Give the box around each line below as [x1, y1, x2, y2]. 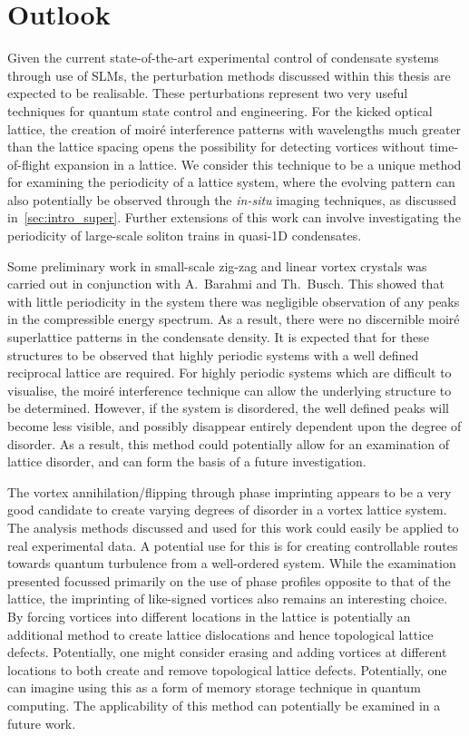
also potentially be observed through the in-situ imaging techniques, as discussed [7, 190, 457, 209]
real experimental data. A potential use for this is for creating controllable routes [7, 535, 458, 554]
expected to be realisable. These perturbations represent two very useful [7, 83, 408, 103]
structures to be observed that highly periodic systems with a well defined [7, 345, 419, 364]
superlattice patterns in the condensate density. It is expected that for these [7, 328, 429, 347]
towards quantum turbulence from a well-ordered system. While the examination [7, 554, 456, 573]
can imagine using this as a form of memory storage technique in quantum [7, 678, 421, 697]
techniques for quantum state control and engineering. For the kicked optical [7, 101, 433, 120]
